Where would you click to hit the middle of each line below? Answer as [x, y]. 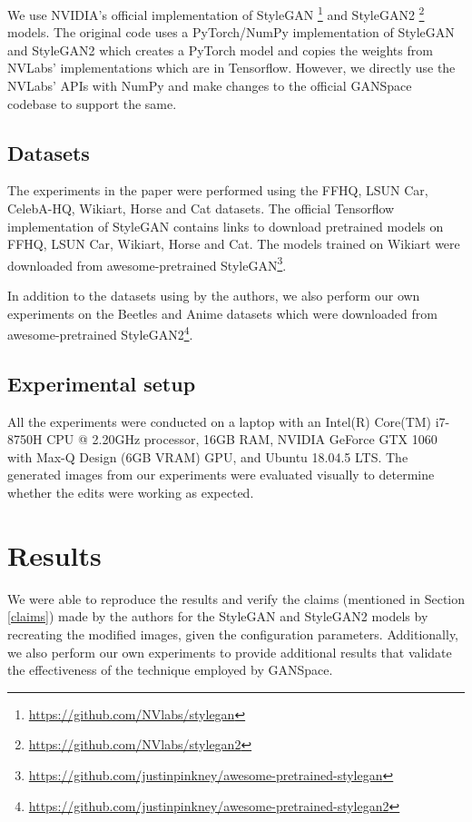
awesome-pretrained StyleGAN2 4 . [100, 333]
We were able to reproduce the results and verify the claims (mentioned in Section [236, 598]
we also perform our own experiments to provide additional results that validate [230, 652]
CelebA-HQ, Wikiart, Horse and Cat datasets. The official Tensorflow [201, 208]
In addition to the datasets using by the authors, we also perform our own [214, 296]
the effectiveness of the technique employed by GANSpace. [170, 670]
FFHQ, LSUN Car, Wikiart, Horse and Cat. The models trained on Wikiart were [234, 244]
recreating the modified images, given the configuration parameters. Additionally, [233, 634]
